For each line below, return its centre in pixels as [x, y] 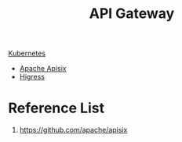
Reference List [56, 108]
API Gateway [132, 14]
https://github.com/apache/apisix [73, 130]
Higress [32, 77]
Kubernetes [27, 53]
